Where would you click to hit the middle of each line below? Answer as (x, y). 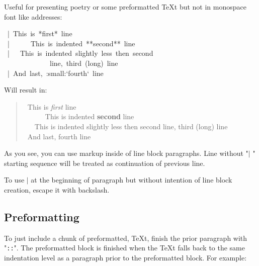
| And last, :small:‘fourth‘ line (55, 73)
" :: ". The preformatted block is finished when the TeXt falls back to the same (125, 248)
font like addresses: (33, 16)
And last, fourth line (59, 136)
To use (14, 180)
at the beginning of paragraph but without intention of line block (132, 180)
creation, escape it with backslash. (57, 189)
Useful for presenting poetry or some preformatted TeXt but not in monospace (125, 7)
